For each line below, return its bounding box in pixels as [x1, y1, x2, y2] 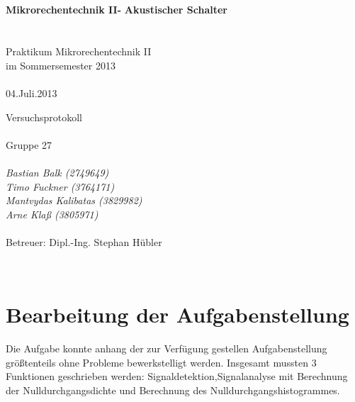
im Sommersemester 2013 [6, 57, 115, 72]
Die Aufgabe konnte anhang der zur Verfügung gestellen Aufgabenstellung [6, 341, 327, 356]
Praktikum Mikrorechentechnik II [6, 44, 152, 59]
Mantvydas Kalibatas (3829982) [6, 193, 142, 208]
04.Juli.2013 [6, 85, 57, 100]
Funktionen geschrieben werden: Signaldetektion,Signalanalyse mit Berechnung [6, 369, 348, 384]
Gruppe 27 [6, 137, 52, 152]
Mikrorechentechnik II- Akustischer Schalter [6, 2, 227, 17]
